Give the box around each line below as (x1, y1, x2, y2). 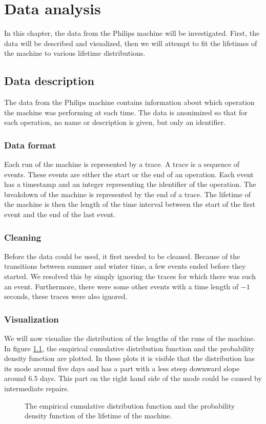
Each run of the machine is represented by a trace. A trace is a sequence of (4, 159, 240, 169)
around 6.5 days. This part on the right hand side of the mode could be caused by (4, 373, 262, 384)
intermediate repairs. (4, 383, 69, 394)
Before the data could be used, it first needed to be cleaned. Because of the (4, 250, 240, 261)
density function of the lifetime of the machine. (25, 410, 172, 421)
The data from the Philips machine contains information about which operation (4, 97, 255, 108)
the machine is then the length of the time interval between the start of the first (4, 199, 256, 209)
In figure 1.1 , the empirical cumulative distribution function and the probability (4, 343, 255, 353)
